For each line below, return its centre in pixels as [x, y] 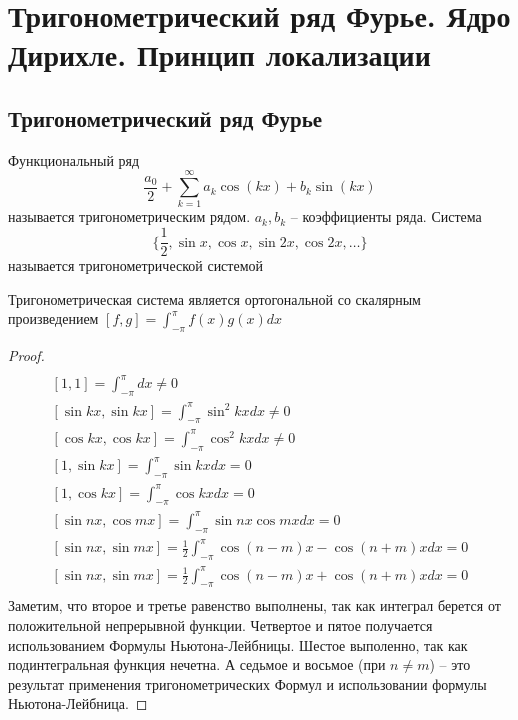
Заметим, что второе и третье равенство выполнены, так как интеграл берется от [254, 605]
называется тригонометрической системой [136, 265]
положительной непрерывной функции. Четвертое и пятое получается [220, 625]
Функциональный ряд [74, 159]
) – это [450, 664]
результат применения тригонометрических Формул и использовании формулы [247, 683]
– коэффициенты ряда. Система [386, 216]
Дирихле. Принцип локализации [219, 54]
